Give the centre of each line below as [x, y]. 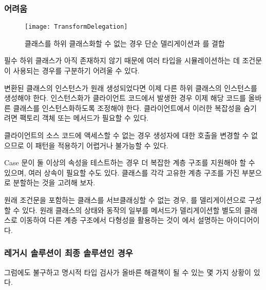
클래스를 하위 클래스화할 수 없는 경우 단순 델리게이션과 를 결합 [125, 43]
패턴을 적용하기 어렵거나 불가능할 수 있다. [102, 145]
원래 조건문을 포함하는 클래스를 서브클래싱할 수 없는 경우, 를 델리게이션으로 [125, 200]
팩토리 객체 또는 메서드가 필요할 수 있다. [84, 118]
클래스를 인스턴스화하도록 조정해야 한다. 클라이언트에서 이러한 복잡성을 [127, 108]
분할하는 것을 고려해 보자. [54, 182]
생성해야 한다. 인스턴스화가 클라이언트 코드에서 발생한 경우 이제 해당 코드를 [125, 98]
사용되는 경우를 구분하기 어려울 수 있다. [76, 71]
